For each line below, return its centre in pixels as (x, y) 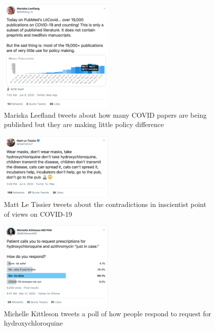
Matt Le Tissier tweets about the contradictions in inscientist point (105, 204)
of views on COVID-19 (38, 214)
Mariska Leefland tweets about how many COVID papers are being (105, 115)
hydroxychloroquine (33, 323)
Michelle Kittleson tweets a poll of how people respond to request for (108, 313)
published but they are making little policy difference (84, 124)
